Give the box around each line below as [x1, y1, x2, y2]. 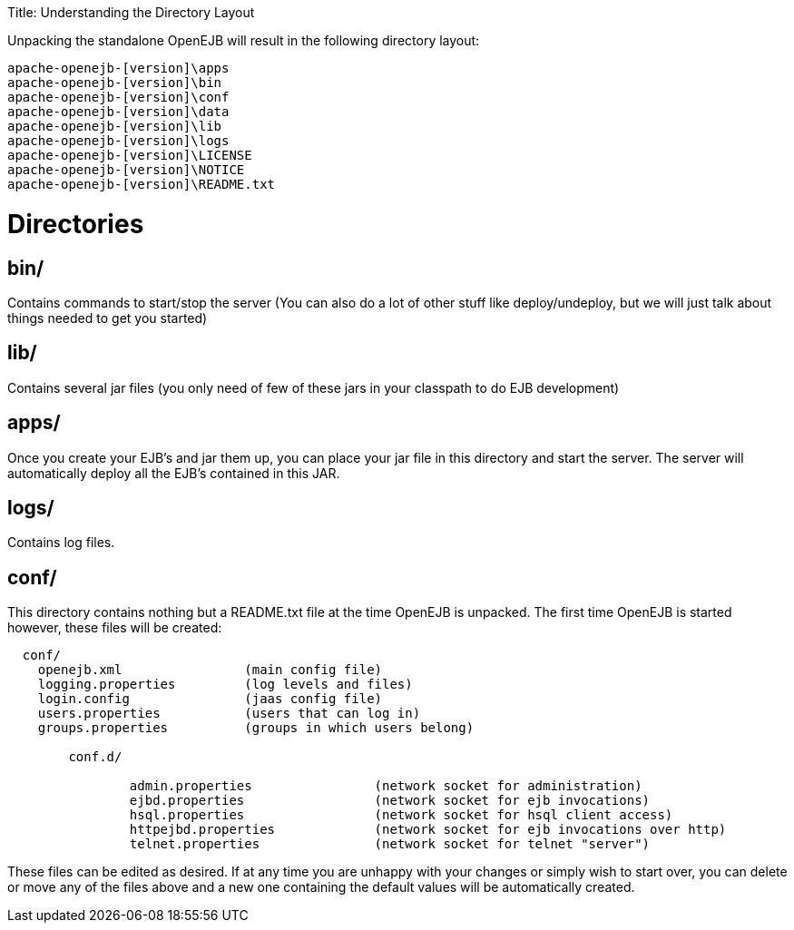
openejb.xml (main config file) [37, 662, 383, 678]
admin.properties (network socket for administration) [129, 778, 642, 794]
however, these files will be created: [7, 620, 222, 636]
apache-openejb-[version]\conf [7, 90, 230, 104]
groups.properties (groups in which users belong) [37, 720, 475, 736]
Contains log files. [7, 534, 115, 551]
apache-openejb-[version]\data [7, 104, 230, 119]
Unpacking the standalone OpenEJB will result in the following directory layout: [7, 33, 480, 48]
